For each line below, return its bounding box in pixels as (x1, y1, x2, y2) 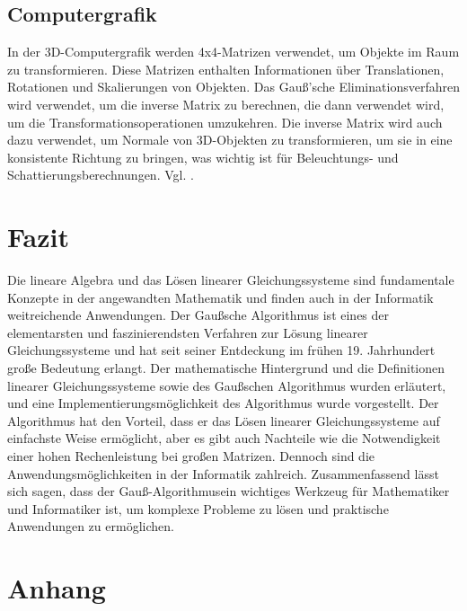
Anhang (7, 570, 106, 607)
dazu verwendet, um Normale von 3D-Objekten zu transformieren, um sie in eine (7, 130, 453, 149)
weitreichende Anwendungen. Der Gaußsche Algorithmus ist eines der (7, 305, 390, 324)
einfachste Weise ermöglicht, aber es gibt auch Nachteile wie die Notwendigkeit (7, 429, 441, 447)
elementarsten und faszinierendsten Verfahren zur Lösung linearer (7, 323, 368, 341)
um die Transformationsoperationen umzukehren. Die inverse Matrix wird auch (7, 112, 443, 131)
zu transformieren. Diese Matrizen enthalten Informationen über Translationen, (7, 59, 445, 78)
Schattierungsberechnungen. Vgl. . (7, 165, 194, 184)
